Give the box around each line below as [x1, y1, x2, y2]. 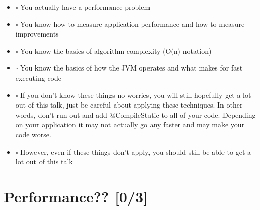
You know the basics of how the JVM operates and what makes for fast [20, 62, 243, 73]
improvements [15, 28, 59, 39]
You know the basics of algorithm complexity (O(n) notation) [20, 45, 212, 56]
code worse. [15, 129, 51, 139]
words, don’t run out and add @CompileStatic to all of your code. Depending [15, 109, 256, 120]
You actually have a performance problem [20, 2, 151, 12]
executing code [15, 72, 62, 83]
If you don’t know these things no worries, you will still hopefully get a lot [20, 89, 251, 100]
